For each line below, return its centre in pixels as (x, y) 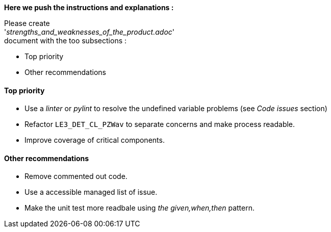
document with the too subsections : (66, 41)
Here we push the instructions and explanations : (89, 7)
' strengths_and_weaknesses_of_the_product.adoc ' (89, 32)
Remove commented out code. (76, 176)
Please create (27, 23)
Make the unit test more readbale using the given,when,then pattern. (140, 208)
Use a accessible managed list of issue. (91, 192)
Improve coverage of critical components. (95, 140)
